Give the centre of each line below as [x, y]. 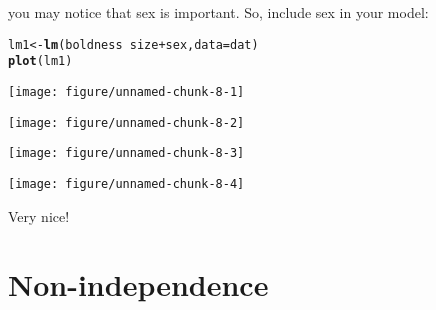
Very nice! [39, 215]
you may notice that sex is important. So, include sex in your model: [218, 12]
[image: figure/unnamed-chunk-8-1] [126, 91]
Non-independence [138, 284]
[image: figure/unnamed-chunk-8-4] [126, 183]
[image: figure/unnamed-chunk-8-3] [126, 153]
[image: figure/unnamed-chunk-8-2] [126, 122]
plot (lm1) [40, 61]
